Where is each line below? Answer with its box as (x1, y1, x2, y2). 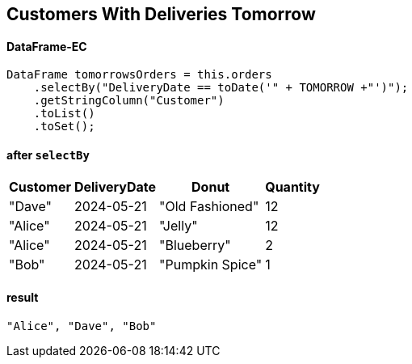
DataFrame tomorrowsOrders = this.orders (6, 68, 272, 82)
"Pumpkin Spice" (159, 256, 263, 273)
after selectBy (6, 147, 90, 162)
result (6, 290, 39, 305)
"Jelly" (159, 218, 198, 235)
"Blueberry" (159, 237, 231, 254)
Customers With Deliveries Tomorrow (6, 4, 316, 24)
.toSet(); (33, 120, 95, 133)
